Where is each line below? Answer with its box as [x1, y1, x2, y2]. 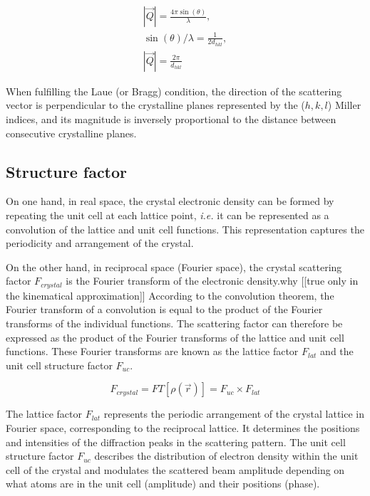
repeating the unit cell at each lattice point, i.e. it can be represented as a [6, 208, 329, 223]
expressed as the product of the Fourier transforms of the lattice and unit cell [6, 329, 344, 344]
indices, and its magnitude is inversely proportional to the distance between [6, 112, 336, 127]
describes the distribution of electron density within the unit [94, 448, 359, 463]
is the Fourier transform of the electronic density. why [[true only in [66, 273, 359, 288]
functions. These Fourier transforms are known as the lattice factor [6, 344, 299, 359]
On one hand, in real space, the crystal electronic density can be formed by [6, 194, 334, 209]
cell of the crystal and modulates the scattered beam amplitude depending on [6, 462, 345, 477]
